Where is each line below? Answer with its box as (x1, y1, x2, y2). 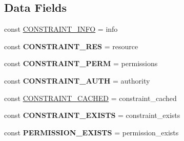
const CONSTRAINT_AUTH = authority (4, 75, 150, 86)
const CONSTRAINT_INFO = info (4, 24, 118, 34)
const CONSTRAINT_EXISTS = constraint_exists (4, 110, 180, 120)
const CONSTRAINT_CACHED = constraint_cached (4, 92, 177, 103)
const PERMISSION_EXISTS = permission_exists (4, 127, 179, 137)
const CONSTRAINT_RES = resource (4, 41, 138, 51)
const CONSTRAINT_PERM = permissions (4, 58, 158, 69)
